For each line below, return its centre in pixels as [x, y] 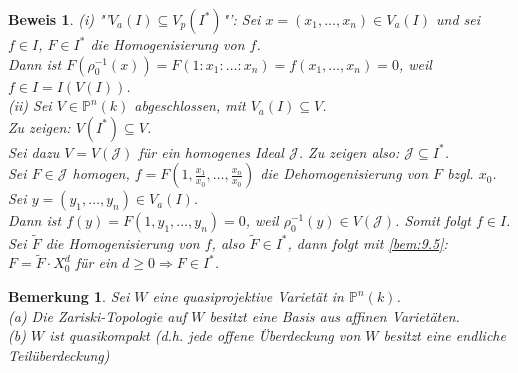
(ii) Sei [30, 105]
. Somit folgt [433, 220]
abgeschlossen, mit [190, 105]
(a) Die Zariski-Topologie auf [97, 315]
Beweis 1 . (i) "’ [58, 19]
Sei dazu [34, 151]
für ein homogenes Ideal [211, 151]
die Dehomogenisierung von [344, 173]
